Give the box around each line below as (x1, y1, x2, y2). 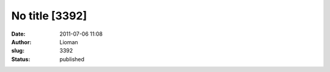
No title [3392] (11, 9, 87, 22)
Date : (11, 30, 26, 38)
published (59, 55, 85, 63)
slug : (11, 47, 24, 54)
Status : (11, 55, 31, 63)
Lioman (59, 38, 79, 45)
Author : (11, 38, 32, 45)
